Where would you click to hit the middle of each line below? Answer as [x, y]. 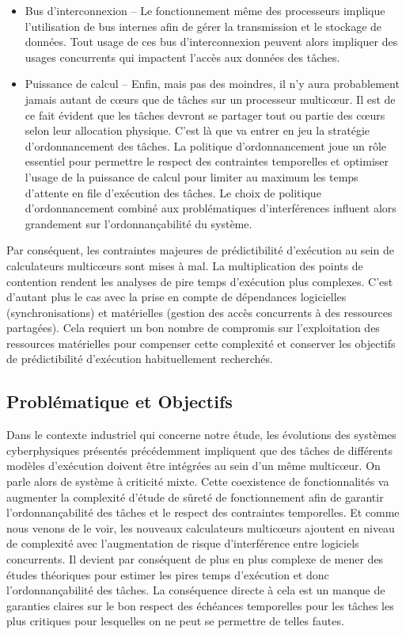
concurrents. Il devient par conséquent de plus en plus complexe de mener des [195, 559]
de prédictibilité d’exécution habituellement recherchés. [140, 359]
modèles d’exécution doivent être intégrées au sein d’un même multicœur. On [194, 466]
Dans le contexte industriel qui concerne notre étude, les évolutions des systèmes [201, 435]
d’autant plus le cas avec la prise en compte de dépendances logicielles [176, 297]
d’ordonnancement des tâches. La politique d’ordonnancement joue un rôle [206, 145]
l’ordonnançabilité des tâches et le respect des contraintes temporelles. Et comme [203, 512]
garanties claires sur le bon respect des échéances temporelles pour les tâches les [200, 605]
